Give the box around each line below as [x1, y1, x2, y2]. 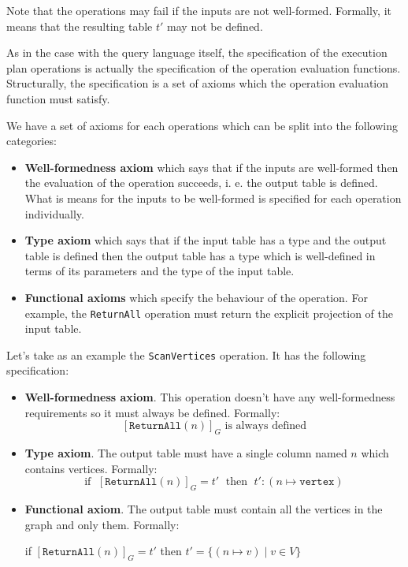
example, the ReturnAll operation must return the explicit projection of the [24, 304, 393, 321]
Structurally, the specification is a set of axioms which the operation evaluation [6, 75, 389, 91]
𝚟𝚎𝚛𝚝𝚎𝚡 [299, 476, 335, 488]
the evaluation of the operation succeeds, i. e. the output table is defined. [24, 174, 378, 191]
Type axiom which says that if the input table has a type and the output [24, 232, 387, 248]
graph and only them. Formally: [24, 516, 180, 532]
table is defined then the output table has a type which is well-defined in [24, 247, 376, 263]
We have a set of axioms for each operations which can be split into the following [6, 117, 398, 133]
